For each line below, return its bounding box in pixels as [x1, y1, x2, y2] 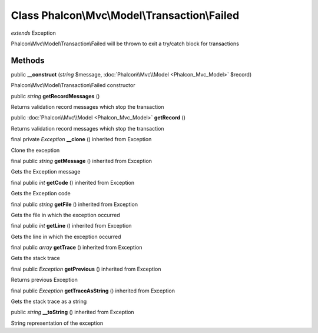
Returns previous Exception [11, 277, 78, 284]
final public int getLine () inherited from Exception [11, 222, 132, 229]
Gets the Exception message [11, 168, 81, 175]
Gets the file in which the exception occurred [11, 211, 120, 218]
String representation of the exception [11, 319, 104, 327]
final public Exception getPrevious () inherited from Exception [11, 265, 161, 272]
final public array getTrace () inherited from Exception [11, 244, 143, 251]
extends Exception [11, 29, 56, 36]
